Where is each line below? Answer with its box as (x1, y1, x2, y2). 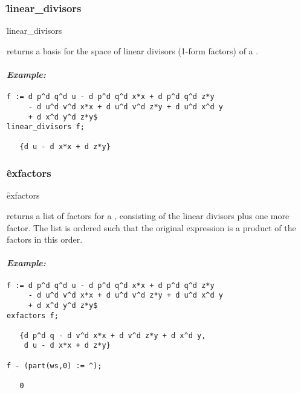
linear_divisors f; (7, 123, 85, 132)
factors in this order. (7, 233, 83, 246)
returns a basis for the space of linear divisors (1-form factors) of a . (7, 44, 259, 57)
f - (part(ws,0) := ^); (7, 361, 102, 370)
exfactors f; (7, 311, 59, 320)
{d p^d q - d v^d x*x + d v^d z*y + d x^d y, (19, 331, 206, 340)
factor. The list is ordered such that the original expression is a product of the (7, 221, 296, 234)
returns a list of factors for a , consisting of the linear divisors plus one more (7, 209, 290, 222)
